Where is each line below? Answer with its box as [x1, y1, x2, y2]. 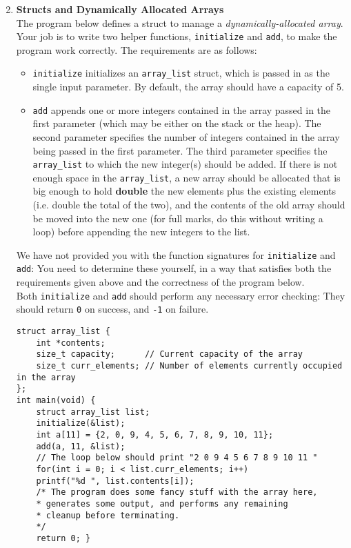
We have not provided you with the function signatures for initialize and [16, 247, 336, 262]
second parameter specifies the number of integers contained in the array [32, 129, 340, 144]
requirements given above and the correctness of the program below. [16, 275, 305, 289]
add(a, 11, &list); [36, 441, 126, 451]
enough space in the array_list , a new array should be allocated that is [32, 170, 341, 184]
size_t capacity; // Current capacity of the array [36, 349, 303, 360]
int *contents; [36, 337, 106, 348]
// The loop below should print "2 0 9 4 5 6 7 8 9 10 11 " [36, 453, 318, 463]
